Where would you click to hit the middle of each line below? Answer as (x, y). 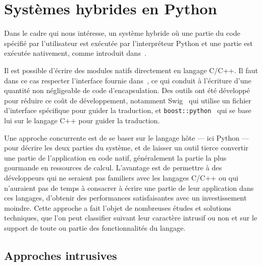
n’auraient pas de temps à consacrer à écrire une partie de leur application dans (129, 187)
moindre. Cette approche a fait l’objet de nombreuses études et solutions (118, 207)
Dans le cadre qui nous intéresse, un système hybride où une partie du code (122, 33)
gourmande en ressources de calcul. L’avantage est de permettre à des (113, 168)
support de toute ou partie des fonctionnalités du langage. (95, 227)
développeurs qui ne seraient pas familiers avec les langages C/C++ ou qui (121, 177)
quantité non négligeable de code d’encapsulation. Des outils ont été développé (127, 90)
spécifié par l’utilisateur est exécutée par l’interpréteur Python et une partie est (128, 43)
